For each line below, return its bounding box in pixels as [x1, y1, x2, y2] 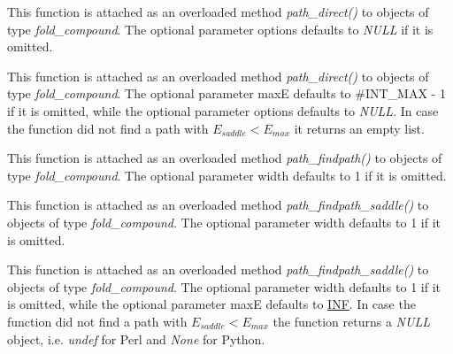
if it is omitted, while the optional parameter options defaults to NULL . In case [7, 101, 439, 119]
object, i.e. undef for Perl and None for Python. [7, 329, 265, 348]
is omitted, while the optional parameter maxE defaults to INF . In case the [7, 295, 416, 313]
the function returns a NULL [273, 312, 430, 330]
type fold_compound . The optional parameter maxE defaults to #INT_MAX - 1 [7, 84, 446, 103]
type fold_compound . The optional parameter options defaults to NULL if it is [7, 19, 434, 38]
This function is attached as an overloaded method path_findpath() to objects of [7, 149, 442, 167]
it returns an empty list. [294, 119, 425, 137]
